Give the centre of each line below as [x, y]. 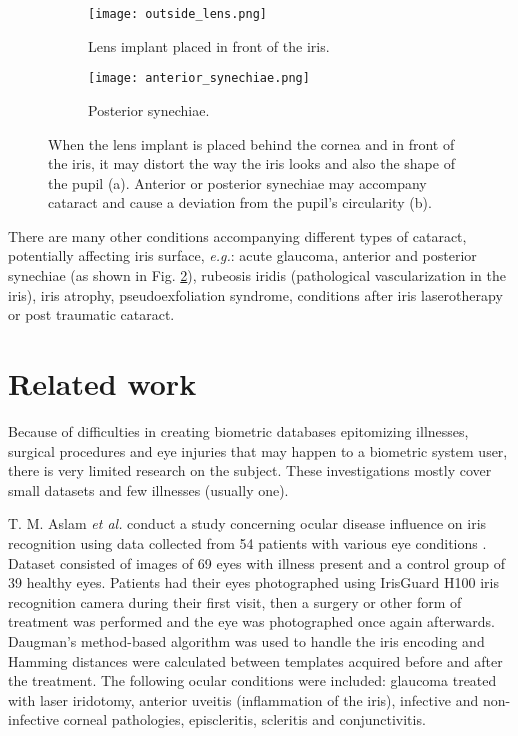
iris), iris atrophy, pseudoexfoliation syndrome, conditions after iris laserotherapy [255, 294]
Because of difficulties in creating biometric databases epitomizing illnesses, [238, 430]
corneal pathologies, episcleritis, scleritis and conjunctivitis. [244, 719]
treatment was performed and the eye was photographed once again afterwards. [251, 621]
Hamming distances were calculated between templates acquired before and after [255, 660]
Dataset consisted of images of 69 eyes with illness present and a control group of [257, 562]
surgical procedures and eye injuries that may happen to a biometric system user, [258, 450]
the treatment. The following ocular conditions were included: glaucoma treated [252, 680]
